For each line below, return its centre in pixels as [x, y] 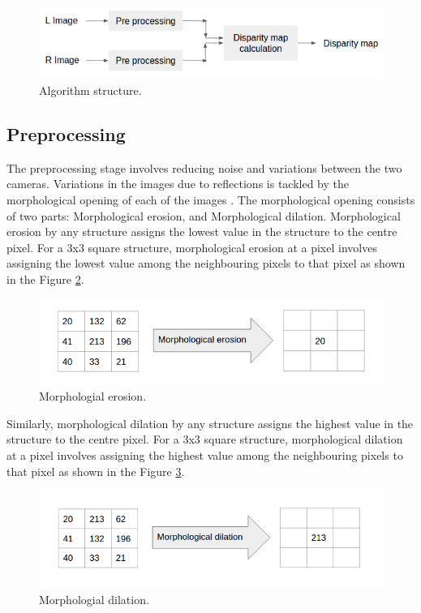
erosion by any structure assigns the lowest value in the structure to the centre [202, 231]
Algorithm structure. [90, 90]
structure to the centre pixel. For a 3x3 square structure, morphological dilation [205, 439]
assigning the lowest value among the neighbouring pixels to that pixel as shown [206, 263]
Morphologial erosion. [93, 396]
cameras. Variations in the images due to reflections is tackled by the [178, 184]
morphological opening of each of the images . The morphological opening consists [211, 199]
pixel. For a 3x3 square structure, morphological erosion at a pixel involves [192, 247]
